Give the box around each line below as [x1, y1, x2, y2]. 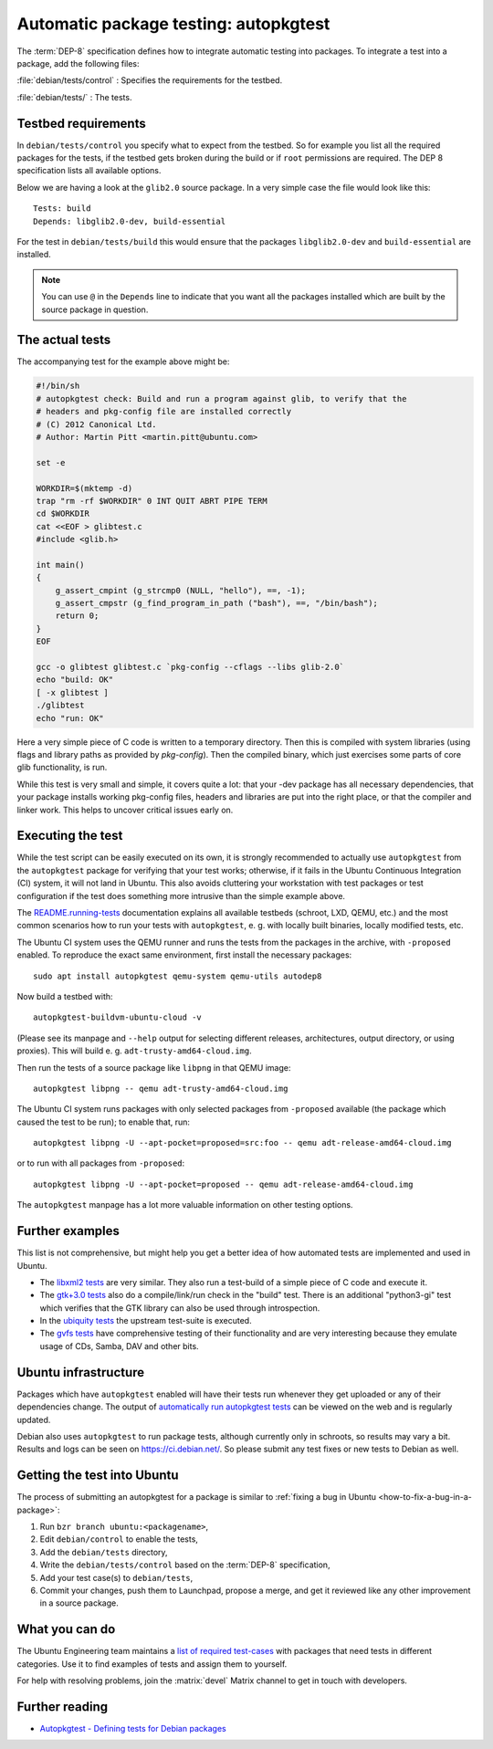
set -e [36, 457, 66, 467]
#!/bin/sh [36, 381, 80, 392]
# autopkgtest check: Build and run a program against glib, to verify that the [36, 393, 407, 403]
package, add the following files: [16, 58, 141, 68]
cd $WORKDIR [36, 508, 90, 519]
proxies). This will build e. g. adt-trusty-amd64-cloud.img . [16, 1045, 252, 1056]
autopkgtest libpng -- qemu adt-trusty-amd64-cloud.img [33, 1083, 288, 1094]
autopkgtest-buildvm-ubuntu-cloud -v [33, 1012, 203, 1022]
